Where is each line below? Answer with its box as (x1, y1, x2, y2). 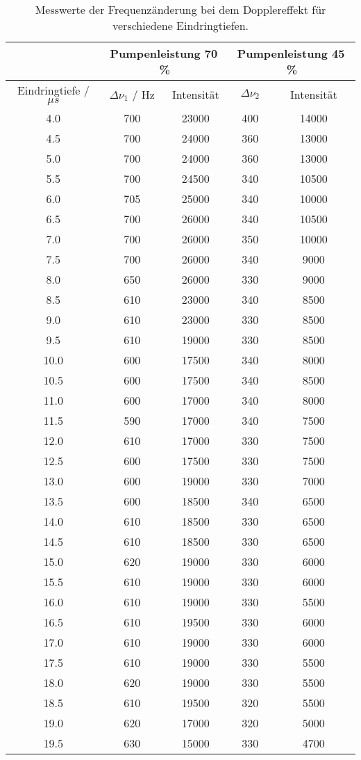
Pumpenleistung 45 (237, 45, 345, 61)
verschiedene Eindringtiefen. (112, 17, 249, 33)
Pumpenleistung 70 (110, 45, 218, 61)
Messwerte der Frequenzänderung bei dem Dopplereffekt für (35, 1, 326, 17)
